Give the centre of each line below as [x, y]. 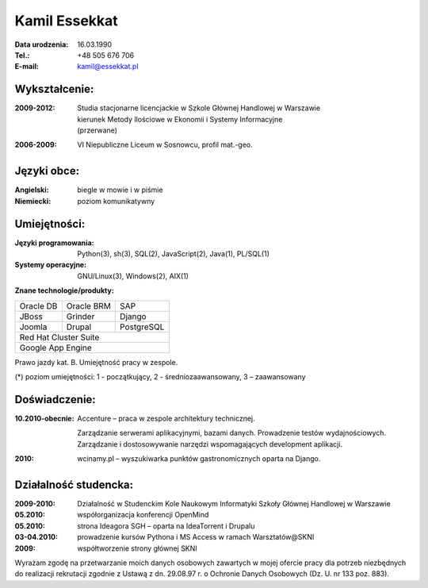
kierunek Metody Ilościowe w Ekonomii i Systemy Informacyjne [180, 119]
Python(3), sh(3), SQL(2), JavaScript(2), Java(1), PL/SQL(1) [173, 254]
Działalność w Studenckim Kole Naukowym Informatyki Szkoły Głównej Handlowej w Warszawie [234, 503]
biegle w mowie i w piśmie [120, 190]
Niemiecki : [33, 201]
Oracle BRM [88, 306]
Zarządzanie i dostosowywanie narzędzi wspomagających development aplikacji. [210, 444]
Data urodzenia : [42, 44]
